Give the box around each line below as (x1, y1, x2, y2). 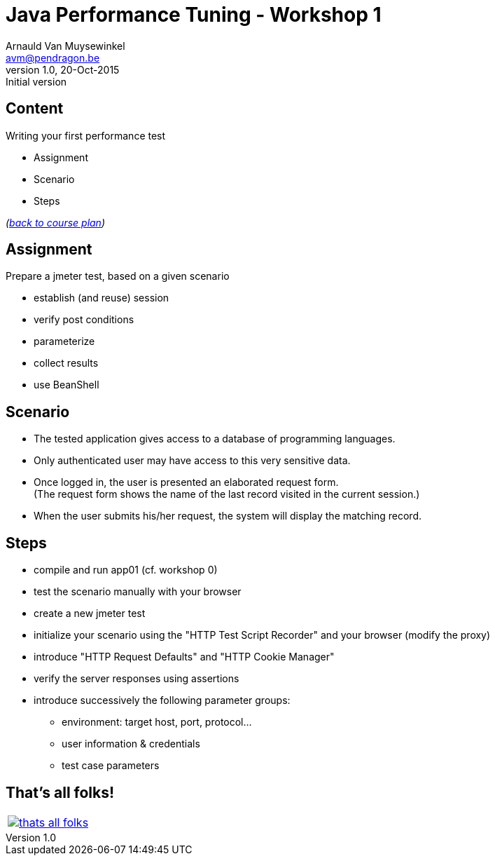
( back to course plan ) (6, 216, 106, 229)
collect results (34, 357, 99, 370)
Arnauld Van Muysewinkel (6, 39, 125, 52)
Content (6, 100, 64, 118)
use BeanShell (34, 379, 99, 391)
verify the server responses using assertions (34, 672, 239, 685)
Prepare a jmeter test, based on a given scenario (6, 270, 230, 283)
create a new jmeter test (34, 607, 146, 620)
